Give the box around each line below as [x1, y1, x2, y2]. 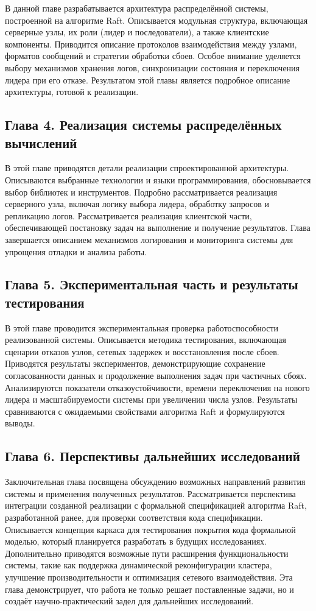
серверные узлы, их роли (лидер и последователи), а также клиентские [5, 26, 269, 38]
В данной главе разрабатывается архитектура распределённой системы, [5, 2, 269, 14]
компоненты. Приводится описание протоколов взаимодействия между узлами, [5, 37, 297, 50]
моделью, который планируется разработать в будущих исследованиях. [5, 535, 267, 548]
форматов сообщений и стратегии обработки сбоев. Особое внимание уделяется [5, 49, 301, 62]
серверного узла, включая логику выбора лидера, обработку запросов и [5, 197, 269, 210]
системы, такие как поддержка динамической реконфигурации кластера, [5, 559, 272, 571]
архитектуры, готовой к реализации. [5, 85, 139, 98]
